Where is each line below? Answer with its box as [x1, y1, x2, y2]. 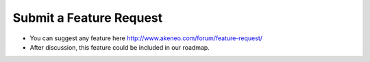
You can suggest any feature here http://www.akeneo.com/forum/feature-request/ [29, 34, 263, 42]
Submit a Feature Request [12, 10, 163, 25]
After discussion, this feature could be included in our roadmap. [29, 43, 210, 51]
